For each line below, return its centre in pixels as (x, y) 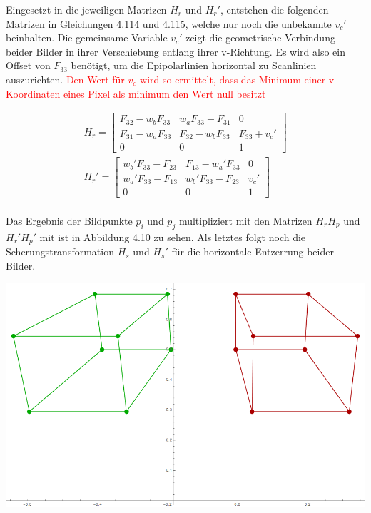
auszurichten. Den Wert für (65, 79)
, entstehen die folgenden (274, 9)
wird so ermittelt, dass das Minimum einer (233, 79)
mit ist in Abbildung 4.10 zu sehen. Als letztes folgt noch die (173, 237)
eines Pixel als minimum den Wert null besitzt (164, 93)
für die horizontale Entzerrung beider (253, 252)
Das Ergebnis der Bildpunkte (69, 220)
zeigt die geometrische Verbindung (260, 37)
